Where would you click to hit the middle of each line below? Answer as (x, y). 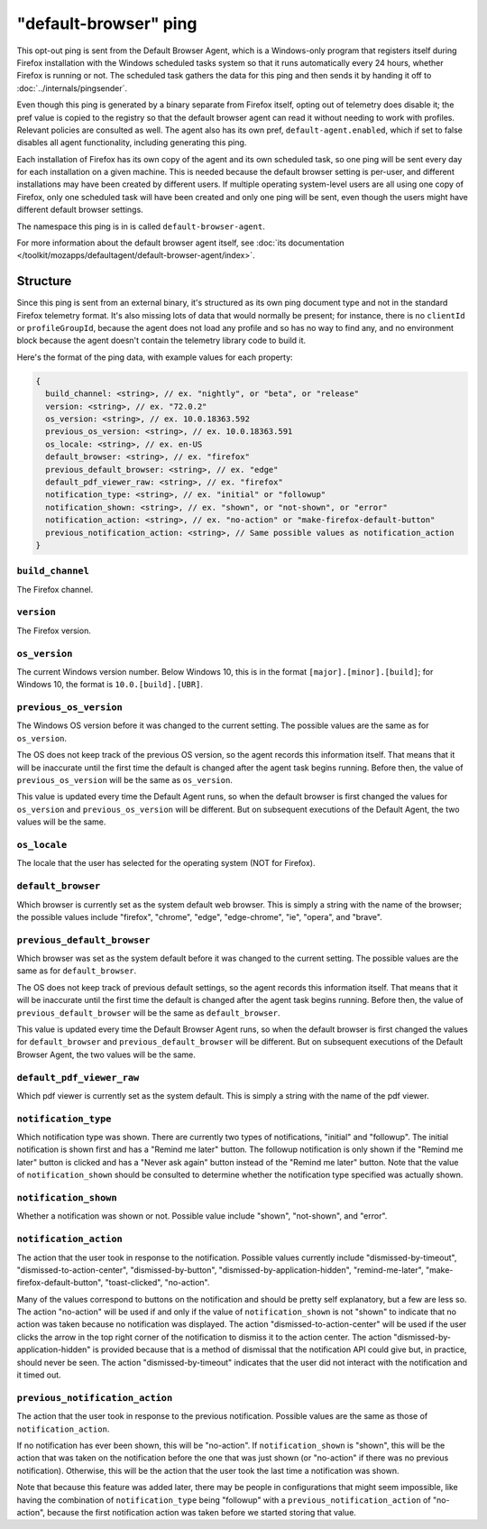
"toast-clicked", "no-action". (157, 1283)
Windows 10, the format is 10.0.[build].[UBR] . (110, 685)
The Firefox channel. (55, 589)
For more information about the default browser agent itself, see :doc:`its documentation (180, 243)
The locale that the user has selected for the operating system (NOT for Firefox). (166, 863)
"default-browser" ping (107, 23)
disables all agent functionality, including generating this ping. (132, 143)
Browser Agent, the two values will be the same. (106, 1055)
